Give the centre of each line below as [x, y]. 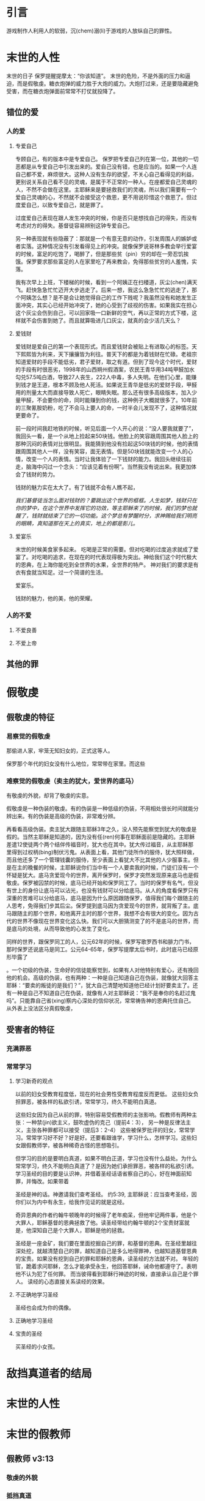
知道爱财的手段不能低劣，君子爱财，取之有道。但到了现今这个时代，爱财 [106, 361]
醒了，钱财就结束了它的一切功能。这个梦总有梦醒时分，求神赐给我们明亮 [106, 516]
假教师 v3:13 [30, 1458]
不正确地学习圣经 [37, 1295]
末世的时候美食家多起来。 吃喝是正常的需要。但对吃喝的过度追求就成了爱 [107, 549]
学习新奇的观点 [34, 1081]
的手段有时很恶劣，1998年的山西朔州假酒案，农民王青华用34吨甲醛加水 [105, 369]
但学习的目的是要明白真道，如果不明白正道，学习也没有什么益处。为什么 [106, 1159]
